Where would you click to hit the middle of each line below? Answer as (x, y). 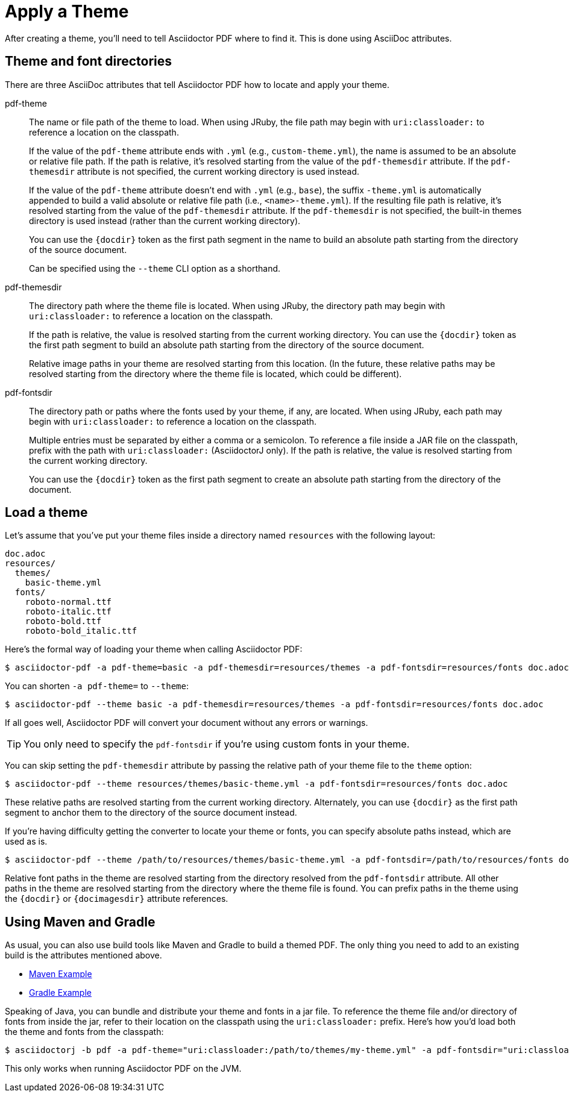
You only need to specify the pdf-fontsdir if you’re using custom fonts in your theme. (217, 744)
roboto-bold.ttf (63, 621)
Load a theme (46, 513)
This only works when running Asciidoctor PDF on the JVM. (123, 1069)
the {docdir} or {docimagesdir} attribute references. (117, 899)
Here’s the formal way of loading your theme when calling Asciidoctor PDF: (154, 649)
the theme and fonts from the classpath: (84, 1032)
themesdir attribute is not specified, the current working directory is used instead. (194, 171)
